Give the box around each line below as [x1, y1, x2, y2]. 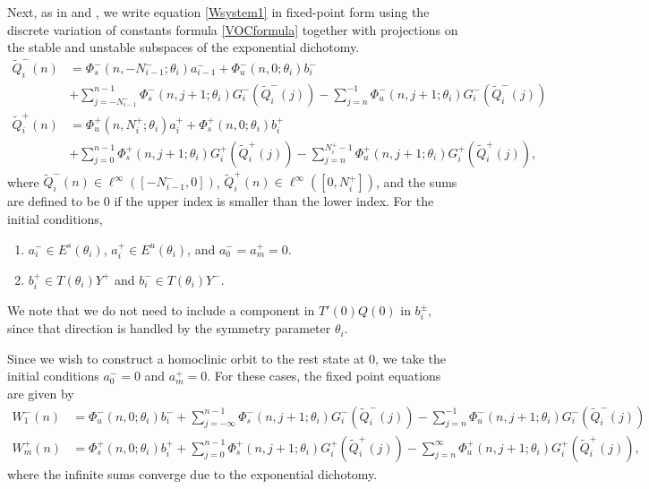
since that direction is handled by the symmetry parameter [7, 319, 331, 338]
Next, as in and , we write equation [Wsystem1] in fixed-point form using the [7, 3, 430, 21]
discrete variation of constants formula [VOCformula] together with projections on [7, 20, 458, 39]
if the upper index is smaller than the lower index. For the [114, 192, 434, 210]
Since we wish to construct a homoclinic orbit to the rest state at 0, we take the [7, 348, 446, 367]
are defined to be [7, 192, 100, 210]
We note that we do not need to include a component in [7, 301, 315, 320]
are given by [7, 383, 74, 402]
